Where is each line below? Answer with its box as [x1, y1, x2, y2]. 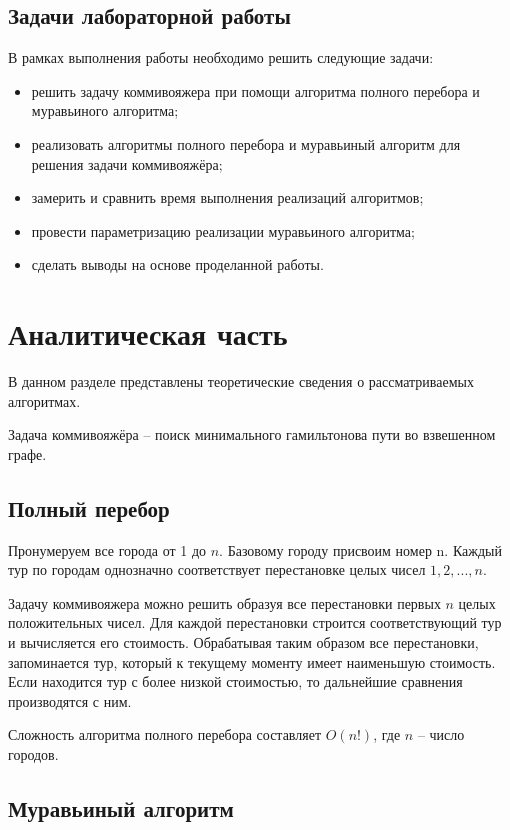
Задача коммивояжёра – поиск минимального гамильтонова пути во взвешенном [8, 424, 496, 445]
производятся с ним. [8, 690, 132, 711]
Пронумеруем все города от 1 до [8, 539, 207, 560]
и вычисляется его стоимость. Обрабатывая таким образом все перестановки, [8, 632, 479, 653]
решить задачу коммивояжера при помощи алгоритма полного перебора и [31, 80, 480, 101]
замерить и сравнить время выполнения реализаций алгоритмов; [31, 187, 424, 208]
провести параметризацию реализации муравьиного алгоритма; [31, 220, 415, 241]
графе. [8, 443, 47, 464]
